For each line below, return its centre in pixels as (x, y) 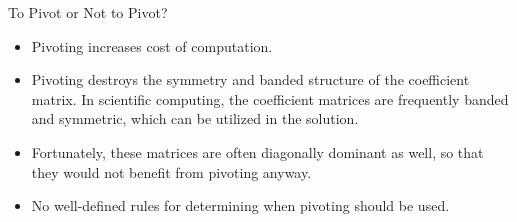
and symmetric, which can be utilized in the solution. (195, 118)
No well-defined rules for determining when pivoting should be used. (240, 205)
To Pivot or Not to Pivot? (88, 12)
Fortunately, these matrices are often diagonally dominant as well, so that (257, 151)
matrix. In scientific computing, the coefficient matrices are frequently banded (270, 98)
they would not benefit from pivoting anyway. (171, 171)
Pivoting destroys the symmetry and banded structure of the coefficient (250, 79)
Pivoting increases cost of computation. (152, 45)
